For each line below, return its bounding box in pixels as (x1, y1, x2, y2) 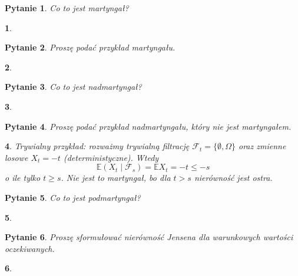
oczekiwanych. (5, 242, 55, 254)
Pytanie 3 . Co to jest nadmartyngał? (5, 80, 142, 93)
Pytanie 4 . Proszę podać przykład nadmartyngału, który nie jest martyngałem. (5, 120, 292, 132)
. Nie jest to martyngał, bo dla (61, 171, 171, 184)
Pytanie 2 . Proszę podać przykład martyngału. (5, 41, 176, 53)
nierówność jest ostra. (194, 171, 273, 184)
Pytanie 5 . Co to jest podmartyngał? (5, 191, 141, 203)
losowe (5, 151, 28, 163)
